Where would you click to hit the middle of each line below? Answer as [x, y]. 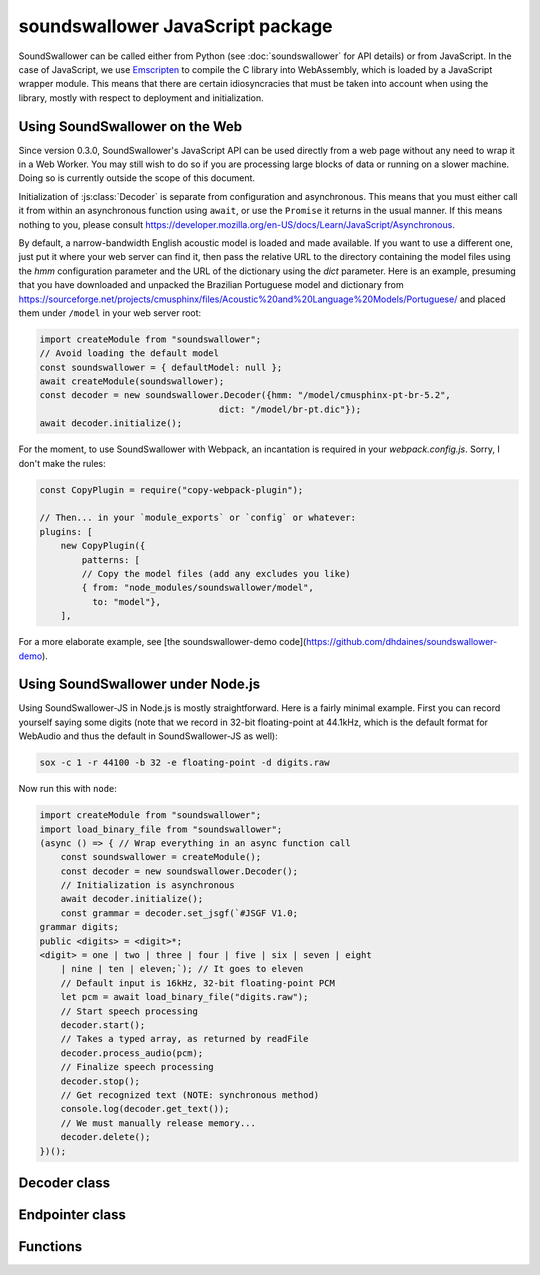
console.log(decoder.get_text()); [145, 1109]
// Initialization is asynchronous [147, 885]
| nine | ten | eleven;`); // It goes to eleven [182, 969]
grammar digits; [79, 927]
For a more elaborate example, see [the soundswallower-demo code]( [162, 642]
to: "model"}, [126, 601]
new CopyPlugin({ [103, 546]
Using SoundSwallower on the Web [130, 126]
